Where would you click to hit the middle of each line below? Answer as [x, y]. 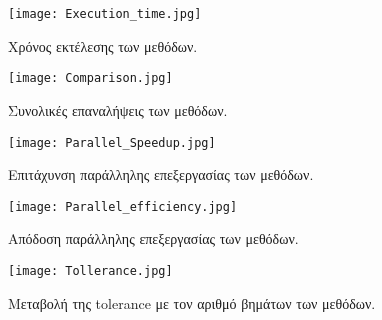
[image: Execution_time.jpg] [105, 14]
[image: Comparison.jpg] [90, 78]
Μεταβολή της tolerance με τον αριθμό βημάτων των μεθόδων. [192, 302]
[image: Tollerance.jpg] [90, 271]
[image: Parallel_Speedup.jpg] [112, 142]
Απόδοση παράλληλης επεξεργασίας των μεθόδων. [153, 238]
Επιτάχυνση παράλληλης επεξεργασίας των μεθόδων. [161, 174]
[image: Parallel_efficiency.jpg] [123, 206]
